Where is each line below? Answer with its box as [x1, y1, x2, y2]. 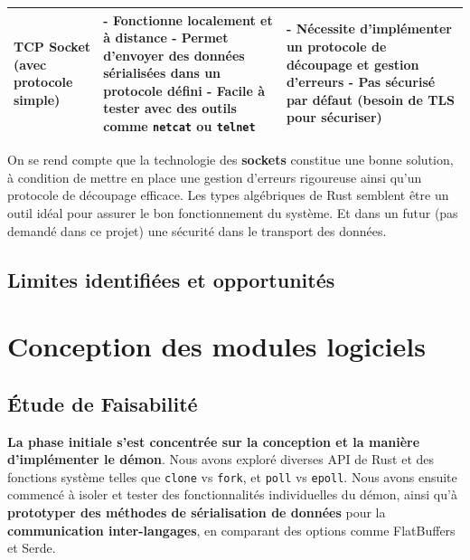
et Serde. [7, 538, 56, 557]
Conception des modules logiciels [7, 327, 426, 365]
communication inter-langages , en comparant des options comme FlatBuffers [7, 520, 456, 539]
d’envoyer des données [103, 45, 245, 64]
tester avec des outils [103, 99, 237, 118]
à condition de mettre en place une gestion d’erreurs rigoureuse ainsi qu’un [7, 167, 422, 186]
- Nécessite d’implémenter [286, 19, 452, 38]
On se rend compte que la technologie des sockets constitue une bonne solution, [7, 150, 454, 169]
